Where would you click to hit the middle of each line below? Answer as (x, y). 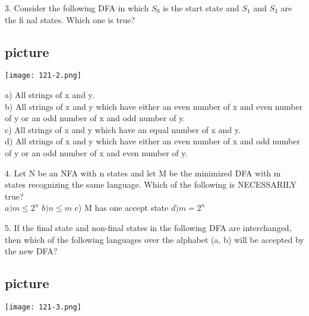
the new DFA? (31, 251)
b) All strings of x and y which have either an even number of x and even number (154, 106)
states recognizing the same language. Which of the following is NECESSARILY (151, 184)
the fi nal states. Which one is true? (70, 19)
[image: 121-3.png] (43, 307)
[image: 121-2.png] (43, 76)
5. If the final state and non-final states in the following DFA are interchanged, (148, 227)
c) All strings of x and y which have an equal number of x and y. (123, 129)
